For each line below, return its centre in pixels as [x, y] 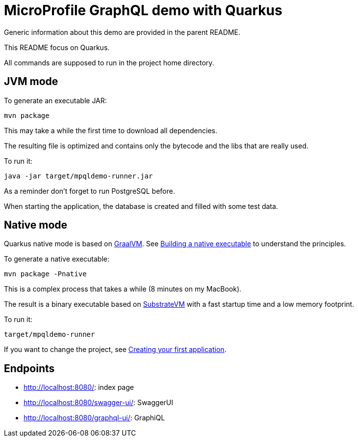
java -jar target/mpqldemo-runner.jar [78, 176]
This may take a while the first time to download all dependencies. [111, 130]
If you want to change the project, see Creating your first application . [115, 350]
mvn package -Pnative [45, 274]
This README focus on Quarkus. [57, 47]
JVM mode [31, 82]
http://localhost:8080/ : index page [79, 387]
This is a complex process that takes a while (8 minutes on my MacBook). [123, 289]
